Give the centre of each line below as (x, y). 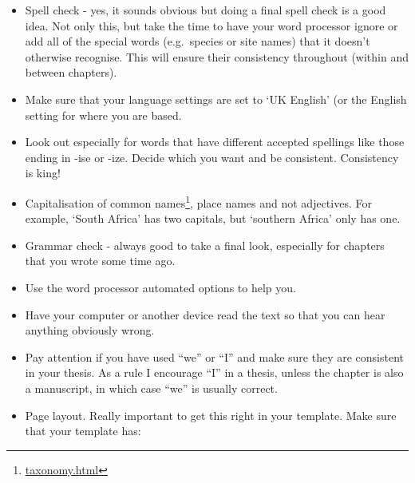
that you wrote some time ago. (100, 261)
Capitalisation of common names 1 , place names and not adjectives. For (198, 201)
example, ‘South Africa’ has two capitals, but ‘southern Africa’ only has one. (213, 218)
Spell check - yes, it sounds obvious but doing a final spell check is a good (206, 10)
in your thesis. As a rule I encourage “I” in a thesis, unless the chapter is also (214, 372)
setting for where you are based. (103, 115)
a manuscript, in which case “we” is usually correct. (151, 388)
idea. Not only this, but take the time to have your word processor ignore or (211, 25)
